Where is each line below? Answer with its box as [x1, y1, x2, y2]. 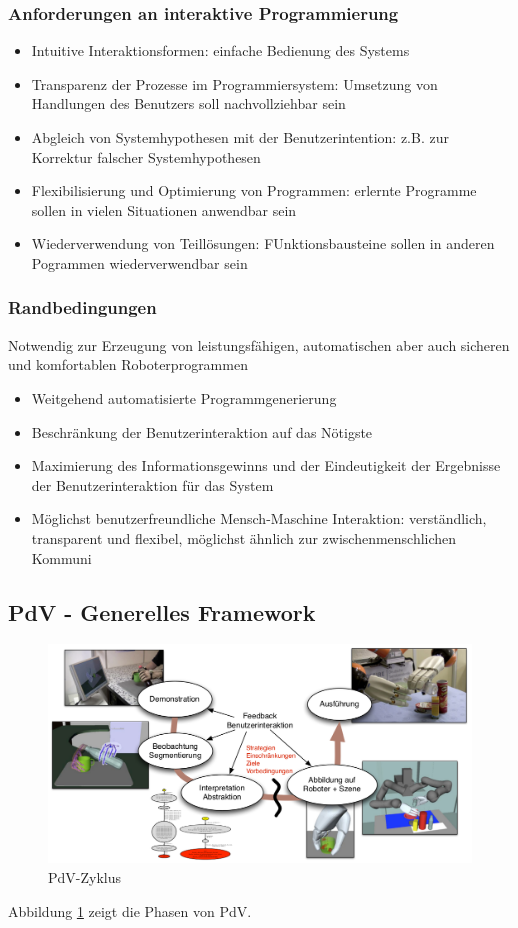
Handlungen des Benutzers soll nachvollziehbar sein [31, 93, 346, 114]
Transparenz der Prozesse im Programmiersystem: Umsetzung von [31, 73, 438, 94]
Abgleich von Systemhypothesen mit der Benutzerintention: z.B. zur [31, 127, 449, 147]
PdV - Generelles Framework [8, 596, 316, 627]
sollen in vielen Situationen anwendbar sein [31, 199, 297, 220]
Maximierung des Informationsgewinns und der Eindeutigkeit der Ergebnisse [31, 455, 501, 476]
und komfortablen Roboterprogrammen [8, 354, 248, 375]
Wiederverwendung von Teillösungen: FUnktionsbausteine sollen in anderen [31, 233, 495, 254]
